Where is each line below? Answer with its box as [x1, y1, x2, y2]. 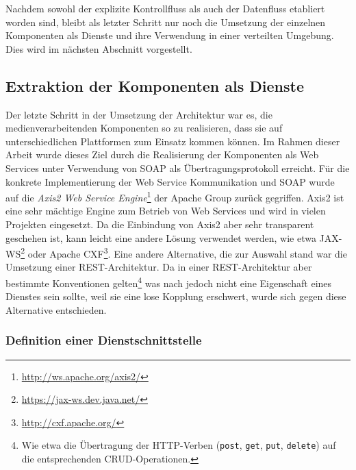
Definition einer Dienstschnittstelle [5, 332, 202, 349]
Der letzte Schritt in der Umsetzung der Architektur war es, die [5, 107, 272, 121]
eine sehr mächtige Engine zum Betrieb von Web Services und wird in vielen [5, 203, 326, 218]
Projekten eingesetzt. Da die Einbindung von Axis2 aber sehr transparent [5, 217, 314, 231]
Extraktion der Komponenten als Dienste [5, 75, 305, 96]
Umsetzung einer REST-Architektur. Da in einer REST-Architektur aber [5, 260, 312, 274]
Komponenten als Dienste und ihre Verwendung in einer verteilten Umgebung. [5, 28, 334, 42]
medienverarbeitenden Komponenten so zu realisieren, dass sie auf [5, 121, 283, 135]
